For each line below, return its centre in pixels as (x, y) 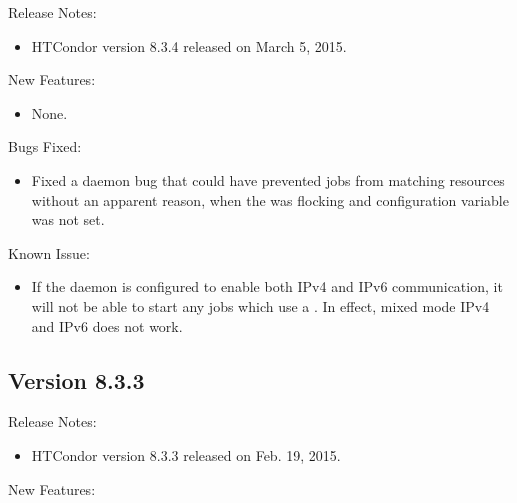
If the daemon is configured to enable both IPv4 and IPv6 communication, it (267, 286)
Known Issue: (49, 252)
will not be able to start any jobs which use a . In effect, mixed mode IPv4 (260, 305)
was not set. (68, 219)
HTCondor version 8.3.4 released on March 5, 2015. (189, 45)
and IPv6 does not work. (107, 325)
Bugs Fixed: (45, 146)
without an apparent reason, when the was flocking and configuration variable (270, 199)
